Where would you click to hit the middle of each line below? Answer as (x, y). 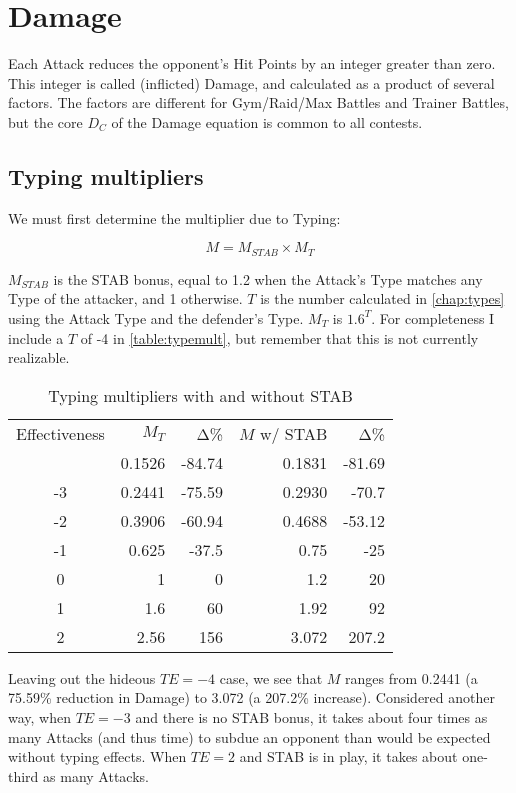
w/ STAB (293, 433)
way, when (39, 716)
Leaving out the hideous (82, 677)
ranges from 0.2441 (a (411, 677)
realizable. (39, 357)
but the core (45, 121)
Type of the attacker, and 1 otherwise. (125, 298)
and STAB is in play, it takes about (348, 756)
